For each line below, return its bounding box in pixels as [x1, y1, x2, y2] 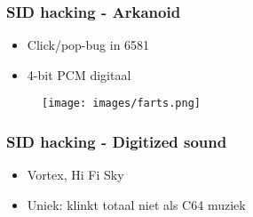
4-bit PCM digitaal [27, 65, 131, 84]
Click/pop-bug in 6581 [27, 36, 150, 54]
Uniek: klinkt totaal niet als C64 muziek [27, 195, 246, 213]
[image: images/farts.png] [42, 97, 201, 110]
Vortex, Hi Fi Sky [27, 165, 124, 184]
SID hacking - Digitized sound [6, 130, 227, 152]
